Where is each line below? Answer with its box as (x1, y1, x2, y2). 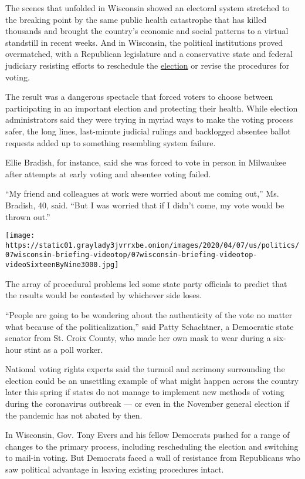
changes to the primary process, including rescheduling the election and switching (5, 440, 299, 452)
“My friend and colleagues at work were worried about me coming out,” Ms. (5, 187, 279, 200)
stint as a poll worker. (24, 343, 103, 355)
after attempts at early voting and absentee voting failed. (5, 167, 211, 180)
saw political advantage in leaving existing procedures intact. (5, 463, 224, 475)
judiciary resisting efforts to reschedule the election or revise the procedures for (5, 59, 290, 71)
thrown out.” (5, 210, 50, 222)
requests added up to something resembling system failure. (5, 136, 216, 149)
